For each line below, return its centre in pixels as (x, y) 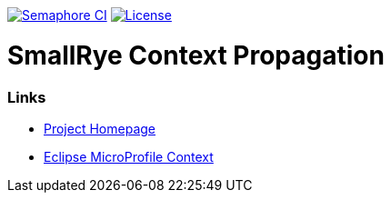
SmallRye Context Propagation (196, 55)
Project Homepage (100, 128)
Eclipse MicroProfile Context (129, 156)
